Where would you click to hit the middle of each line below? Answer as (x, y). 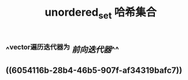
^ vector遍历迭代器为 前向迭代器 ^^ (62, 49)
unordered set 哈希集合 (101, 13)
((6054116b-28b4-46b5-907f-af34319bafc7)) (94, 71)
